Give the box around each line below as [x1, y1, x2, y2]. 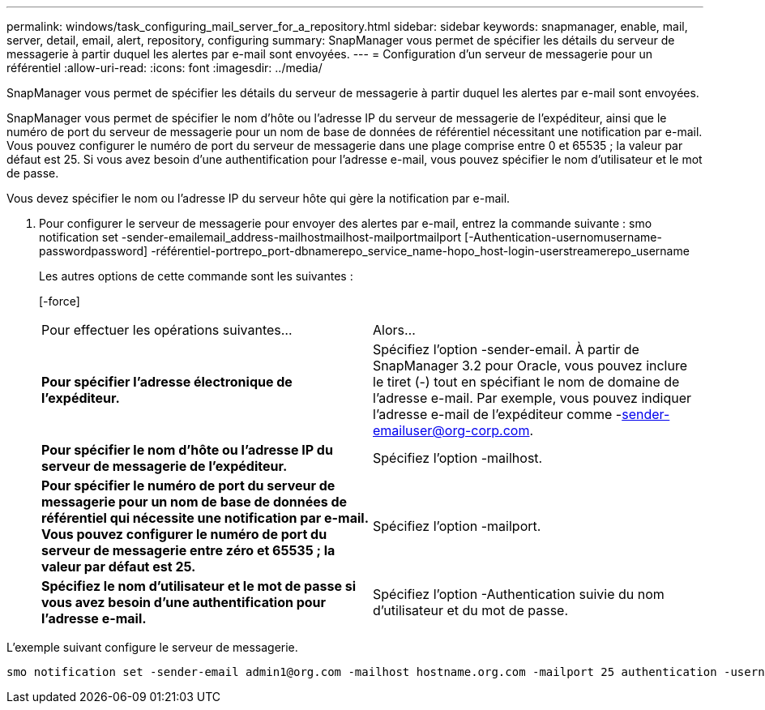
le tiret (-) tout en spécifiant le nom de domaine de [373, 374, 680, 390]
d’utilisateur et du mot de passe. [373, 602, 569, 618]
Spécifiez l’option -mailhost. [373, 450, 543, 466]
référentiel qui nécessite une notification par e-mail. [41, 510, 369, 526]
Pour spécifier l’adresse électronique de [41, 374, 293, 390]
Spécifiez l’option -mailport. [373, 518, 541, 534]
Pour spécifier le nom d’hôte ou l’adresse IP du [41, 442, 333, 458]
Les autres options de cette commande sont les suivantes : [39, 269, 353, 283]
